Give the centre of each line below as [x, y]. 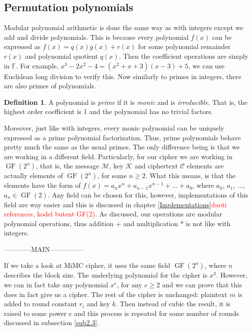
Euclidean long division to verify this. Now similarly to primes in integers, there [123, 76]
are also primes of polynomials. [50, 86]
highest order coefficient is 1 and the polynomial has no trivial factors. [109, 111]
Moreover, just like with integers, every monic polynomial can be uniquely [114, 127]
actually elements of [34, 175]
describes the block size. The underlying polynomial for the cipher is [106, 275]
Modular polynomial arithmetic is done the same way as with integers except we [124, 27]
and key [98, 304]
